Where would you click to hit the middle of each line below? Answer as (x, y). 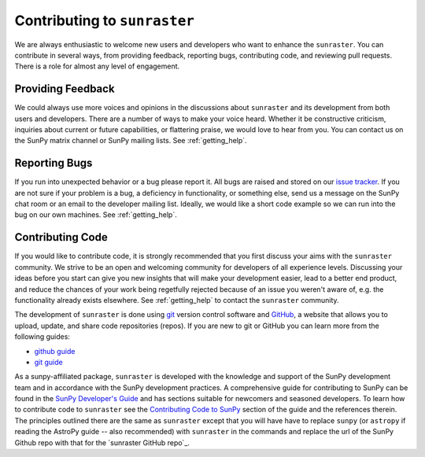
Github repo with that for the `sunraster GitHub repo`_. (102, 442)
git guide (48, 362)
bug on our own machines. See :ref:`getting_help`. (96, 215)
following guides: (42, 337)
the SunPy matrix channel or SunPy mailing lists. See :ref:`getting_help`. (131, 141)
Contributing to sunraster (104, 20)
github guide (55, 351)
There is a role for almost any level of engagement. (97, 66)
